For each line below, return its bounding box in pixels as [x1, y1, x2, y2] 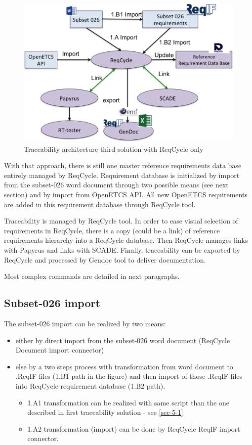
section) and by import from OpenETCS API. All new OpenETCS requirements [4, 189, 248, 200]
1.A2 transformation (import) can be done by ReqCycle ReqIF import [27, 423, 240, 434]
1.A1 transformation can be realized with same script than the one [27, 397, 229, 407]
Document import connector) [15, 345, 104, 355]
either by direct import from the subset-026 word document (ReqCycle [15, 335, 230, 345]
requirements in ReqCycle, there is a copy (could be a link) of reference [4, 225, 220, 235]
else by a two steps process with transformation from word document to [15, 361, 233, 371]
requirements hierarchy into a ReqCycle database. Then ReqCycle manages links [4, 235, 248, 245]
